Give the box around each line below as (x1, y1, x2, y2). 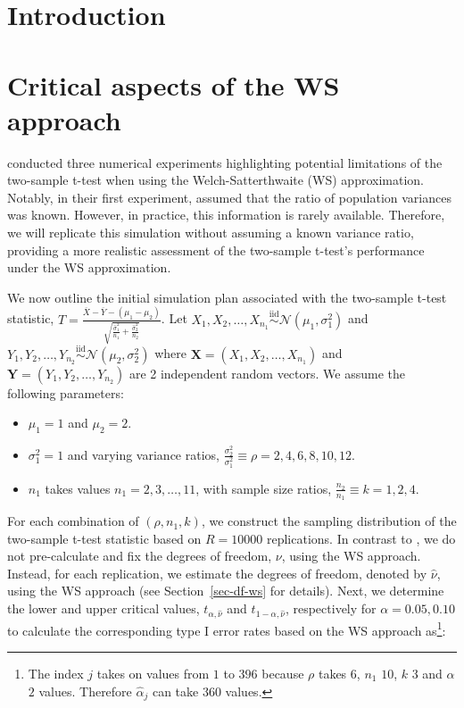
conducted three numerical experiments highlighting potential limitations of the (7, 153, 443, 171)
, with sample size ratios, (195, 479, 332, 497)
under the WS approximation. (7, 258, 171, 277)
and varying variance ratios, (67, 445, 220, 463)
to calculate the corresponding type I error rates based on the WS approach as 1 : (7, 618, 446, 639)
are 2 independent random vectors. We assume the (128, 363, 406, 382)
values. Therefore (38, 681, 132, 700)
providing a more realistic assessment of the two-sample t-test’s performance (7, 240, 425, 259)
